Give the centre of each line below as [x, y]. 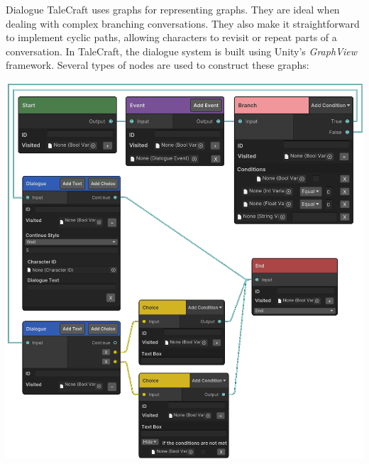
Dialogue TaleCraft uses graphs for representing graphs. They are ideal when [173, 9]
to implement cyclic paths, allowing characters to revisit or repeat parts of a [171, 37]
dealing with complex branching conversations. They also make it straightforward [183, 23]
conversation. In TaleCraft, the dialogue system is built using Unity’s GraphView [181, 51]
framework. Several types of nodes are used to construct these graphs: [158, 65]
